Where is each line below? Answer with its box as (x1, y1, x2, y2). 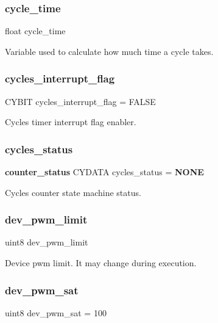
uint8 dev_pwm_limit (5, 236, 88, 249)
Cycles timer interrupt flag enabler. (5, 115, 136, 128)
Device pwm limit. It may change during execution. (5, 256, 197, 269)
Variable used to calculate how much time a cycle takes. (5, 45, 214, 57)
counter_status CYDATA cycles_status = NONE (5, 165, 204, 178)
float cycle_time (5, 24, 66, 37)
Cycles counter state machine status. (5, 186, 141, 198)
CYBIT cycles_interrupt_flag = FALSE (5, 95, 156, 107)
